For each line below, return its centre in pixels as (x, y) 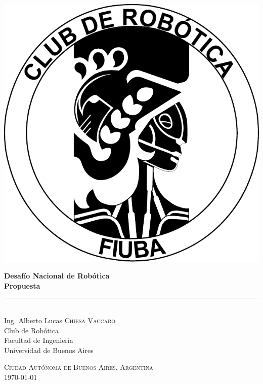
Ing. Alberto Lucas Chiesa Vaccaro (60, 320)
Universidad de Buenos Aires (49, 350)
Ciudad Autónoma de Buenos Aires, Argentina (79, 367)
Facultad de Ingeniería (39, 340)
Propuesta (22, 285)
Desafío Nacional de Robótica (57, 276)
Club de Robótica (31, 330)
